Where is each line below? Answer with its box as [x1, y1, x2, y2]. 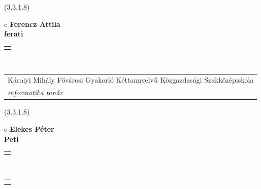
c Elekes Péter [4, 123, 54, 134]
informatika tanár [8, 87, 63, 98]
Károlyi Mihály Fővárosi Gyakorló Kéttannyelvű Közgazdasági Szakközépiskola [8, 74, 254, 85]
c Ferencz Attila [4, 18, 60, 29]
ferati [4, 28, 23, 39]
